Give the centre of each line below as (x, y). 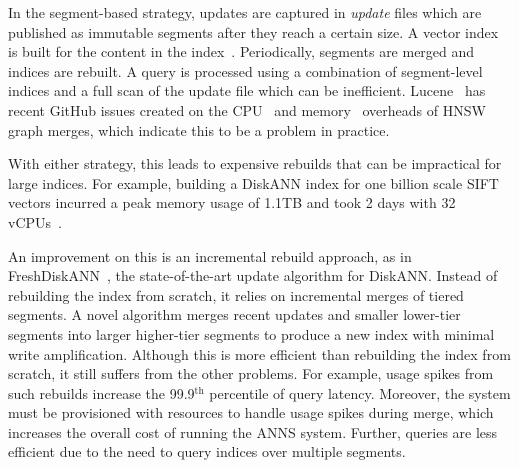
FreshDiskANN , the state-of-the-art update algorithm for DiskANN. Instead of (253, 275)
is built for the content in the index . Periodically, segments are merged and (241, 51)
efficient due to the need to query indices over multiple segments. (207, 451)
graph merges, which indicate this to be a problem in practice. (199, 129)
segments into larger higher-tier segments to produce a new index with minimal (251, 333)
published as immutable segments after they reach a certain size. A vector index (253, 31)
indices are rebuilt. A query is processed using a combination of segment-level (245, 70)
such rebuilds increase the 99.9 (101, 392)
